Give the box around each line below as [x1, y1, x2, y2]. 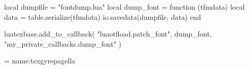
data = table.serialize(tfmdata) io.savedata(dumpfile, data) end [4, 11, 201, 22]
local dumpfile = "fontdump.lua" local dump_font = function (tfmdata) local [4, 2, 245, 12]
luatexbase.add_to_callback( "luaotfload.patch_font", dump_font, [4, 28, 212, 39]
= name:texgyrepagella [4, 55, 76, 66]
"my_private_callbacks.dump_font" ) [4, 38, 121, 49]
